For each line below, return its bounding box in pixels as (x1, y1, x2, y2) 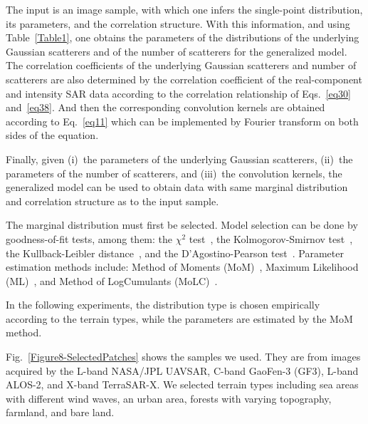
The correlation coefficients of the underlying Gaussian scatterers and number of (6, 58, 357, 73)
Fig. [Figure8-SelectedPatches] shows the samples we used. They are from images (6, 349, 361, 364)
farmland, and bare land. (6, 405, 115, 420)
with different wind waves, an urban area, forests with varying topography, (6, 391, 332, 405)
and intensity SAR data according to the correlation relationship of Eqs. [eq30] (6, 86, 352, 100)
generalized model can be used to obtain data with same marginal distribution (6, 180, 348, 195)
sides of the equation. (6, 128, 99, 143)
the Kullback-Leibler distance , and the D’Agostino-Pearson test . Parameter (6, 245, 344, 260)
